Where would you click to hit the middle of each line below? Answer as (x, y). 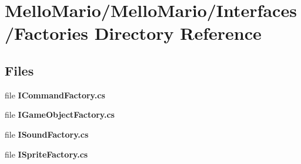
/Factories (46, 33)
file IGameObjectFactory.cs (60, 115)
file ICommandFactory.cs (55, 95)
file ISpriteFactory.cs (46, 154)
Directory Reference (178, 33)
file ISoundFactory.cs (47, 134)
